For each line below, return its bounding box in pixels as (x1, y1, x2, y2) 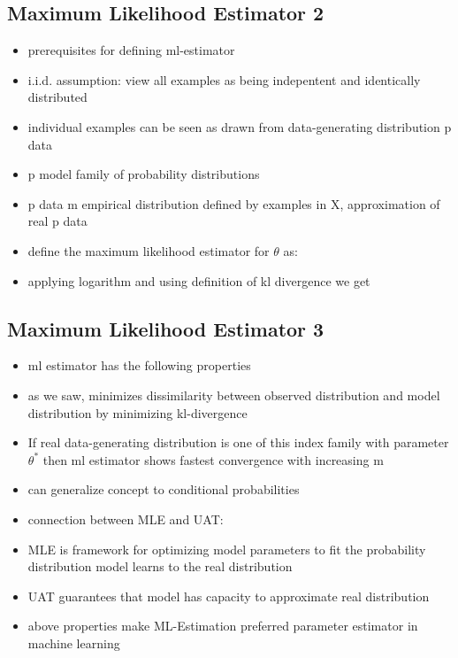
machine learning (27, 633, 120, 652)
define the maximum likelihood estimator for (27, 241, 270, 259)
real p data (27, 212, 88, 230)
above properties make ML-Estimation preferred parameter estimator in (27, 616, 418, 635)
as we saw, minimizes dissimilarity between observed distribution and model (27, 385, 440, 404)
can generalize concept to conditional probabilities (27, 480, 300, 499)
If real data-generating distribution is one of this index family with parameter (27, 433, 449, 452)
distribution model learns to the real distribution (27, 557, 293, 576)
